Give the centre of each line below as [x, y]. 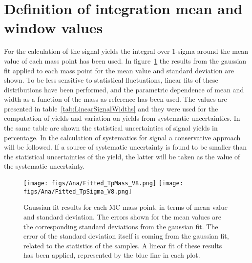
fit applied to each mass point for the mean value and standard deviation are [119, 70]
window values [53, 28]
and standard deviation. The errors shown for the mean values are [122, 216]
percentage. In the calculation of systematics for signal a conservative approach [122, 137]
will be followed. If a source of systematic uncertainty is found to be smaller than [126, 147]
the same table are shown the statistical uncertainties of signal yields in [111, 128]
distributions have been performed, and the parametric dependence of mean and [124, 89]
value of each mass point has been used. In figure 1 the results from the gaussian [125, 60]
